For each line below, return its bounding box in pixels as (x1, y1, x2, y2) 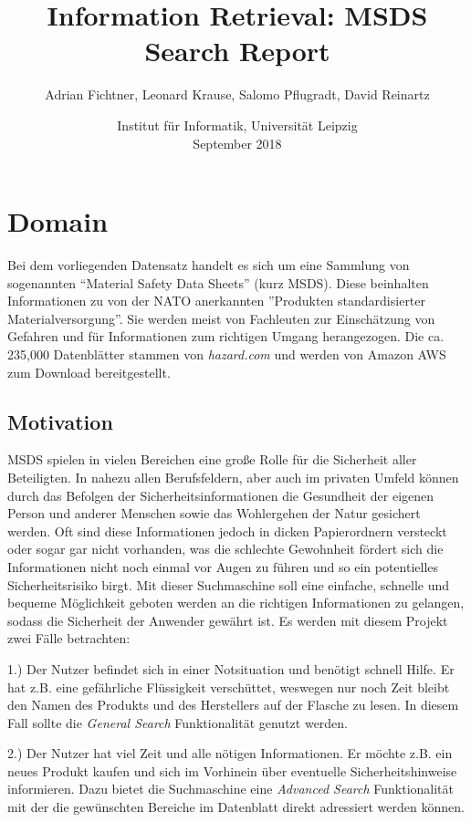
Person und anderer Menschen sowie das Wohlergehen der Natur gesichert (7, 504, 421, 523)
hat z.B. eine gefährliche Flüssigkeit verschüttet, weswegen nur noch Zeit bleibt (7, 677, 450, 696)
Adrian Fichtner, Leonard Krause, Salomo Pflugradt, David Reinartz (45, 85, 430, 104)
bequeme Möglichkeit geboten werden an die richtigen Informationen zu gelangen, (7, 593, 465, 612)
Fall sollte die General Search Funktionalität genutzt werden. (7, 713, 349, 732)
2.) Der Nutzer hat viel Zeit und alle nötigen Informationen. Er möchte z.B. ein (7, 744, 453, 763)
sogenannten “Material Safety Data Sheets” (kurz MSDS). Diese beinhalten (7, 273, 429, 292)
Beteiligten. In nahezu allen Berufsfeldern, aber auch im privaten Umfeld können (7, 467, 459, 486)
